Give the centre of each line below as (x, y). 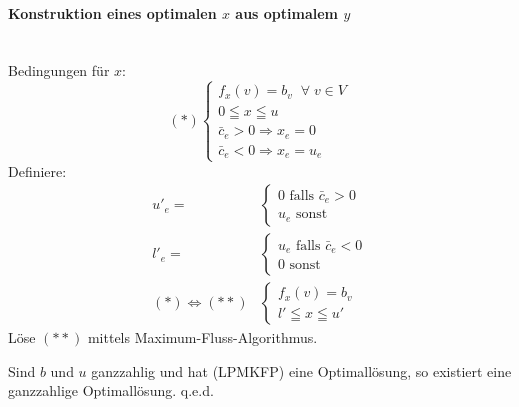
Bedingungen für (59, 70)
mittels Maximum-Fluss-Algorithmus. (202, 337)
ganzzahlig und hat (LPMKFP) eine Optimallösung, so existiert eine (301, 370)
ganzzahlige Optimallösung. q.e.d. (111, 390)
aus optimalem (287, 12)
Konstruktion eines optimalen (112, 12)
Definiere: (37, 170)
